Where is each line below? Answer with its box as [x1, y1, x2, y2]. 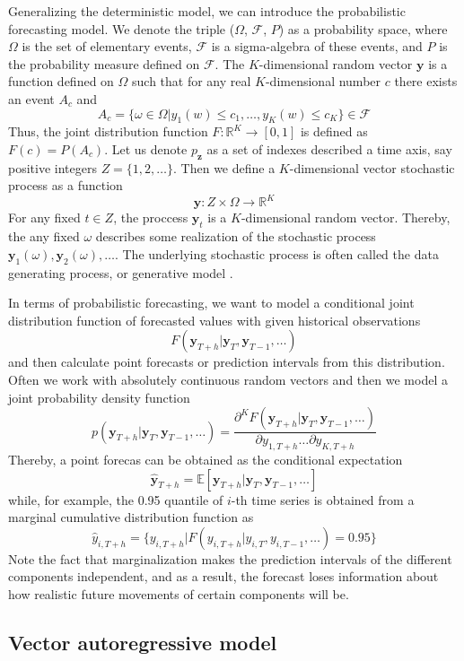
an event [8, 89, 55, 108]
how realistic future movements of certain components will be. [8, 584, 349, 603]
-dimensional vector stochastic [289, 158, 455, 177]
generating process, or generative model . [8, 263, 233, 282]
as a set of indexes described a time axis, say [206, 139, 452, 158]
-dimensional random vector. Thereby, [241, 208, 451, 227]
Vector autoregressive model [8, 628, 277, 656]
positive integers [8, 158, 97, 177]
